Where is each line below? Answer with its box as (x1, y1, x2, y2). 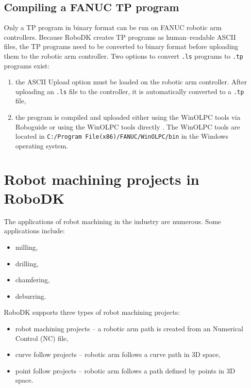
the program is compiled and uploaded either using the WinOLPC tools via (15, 112, 240, 122)
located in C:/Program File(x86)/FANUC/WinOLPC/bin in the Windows (15, 131, 228, 141)
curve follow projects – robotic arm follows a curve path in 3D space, (15, 349, 220, 359)
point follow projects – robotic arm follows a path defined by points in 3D (15, 365, 235, 375)
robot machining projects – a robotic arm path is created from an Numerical (15, 323, 243, 333)
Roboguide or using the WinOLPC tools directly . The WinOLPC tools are (15, 121, 240, 131)
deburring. (15, 291, 46, 301)
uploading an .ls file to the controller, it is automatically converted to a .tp (15, 86, 244, 96)
